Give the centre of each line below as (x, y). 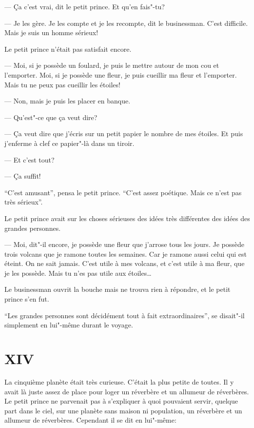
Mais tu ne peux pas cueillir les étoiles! (62, 84)
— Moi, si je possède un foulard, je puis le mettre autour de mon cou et (112, 65)
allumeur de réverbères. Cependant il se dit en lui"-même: (90, 420)
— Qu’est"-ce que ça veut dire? (51, 117)
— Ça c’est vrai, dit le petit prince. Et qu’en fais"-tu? (85, 6)
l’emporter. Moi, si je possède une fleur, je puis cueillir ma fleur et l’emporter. (121, 74)
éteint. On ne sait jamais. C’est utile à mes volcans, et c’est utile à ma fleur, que (125, 263)
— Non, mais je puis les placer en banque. (68, 101)
